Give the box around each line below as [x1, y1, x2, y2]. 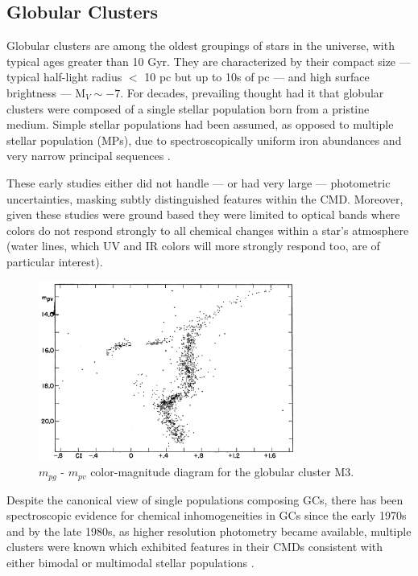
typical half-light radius [6, 68, 122, 85]
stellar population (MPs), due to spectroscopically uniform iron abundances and [6, 131, 402, 148]
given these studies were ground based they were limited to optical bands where [6, 206, 400, 223]
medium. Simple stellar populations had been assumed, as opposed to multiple [6, 116, 394, 133]
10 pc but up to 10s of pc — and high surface [144, 68, 370, 85]
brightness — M [6, 84, 86, 101]
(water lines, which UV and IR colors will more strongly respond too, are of [6, 237, 380, 254]
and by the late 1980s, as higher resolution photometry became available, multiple [6, 522, 412, 539]
